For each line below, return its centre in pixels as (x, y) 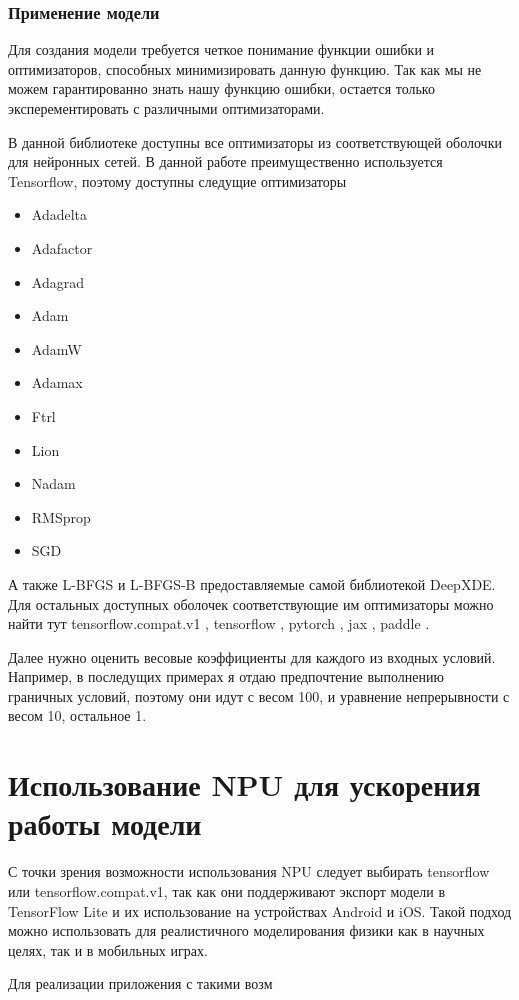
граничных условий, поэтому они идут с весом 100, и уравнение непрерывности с (259, 695)
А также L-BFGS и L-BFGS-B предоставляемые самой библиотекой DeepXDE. (252, 583)
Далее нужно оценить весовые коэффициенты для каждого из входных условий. (252, 656)
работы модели (105, 823)
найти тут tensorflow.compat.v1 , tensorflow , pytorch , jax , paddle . (219, 623)
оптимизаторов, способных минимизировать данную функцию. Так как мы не (245, 68)
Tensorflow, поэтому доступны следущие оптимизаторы (177, 180)
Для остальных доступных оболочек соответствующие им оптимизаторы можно (251, 603)
